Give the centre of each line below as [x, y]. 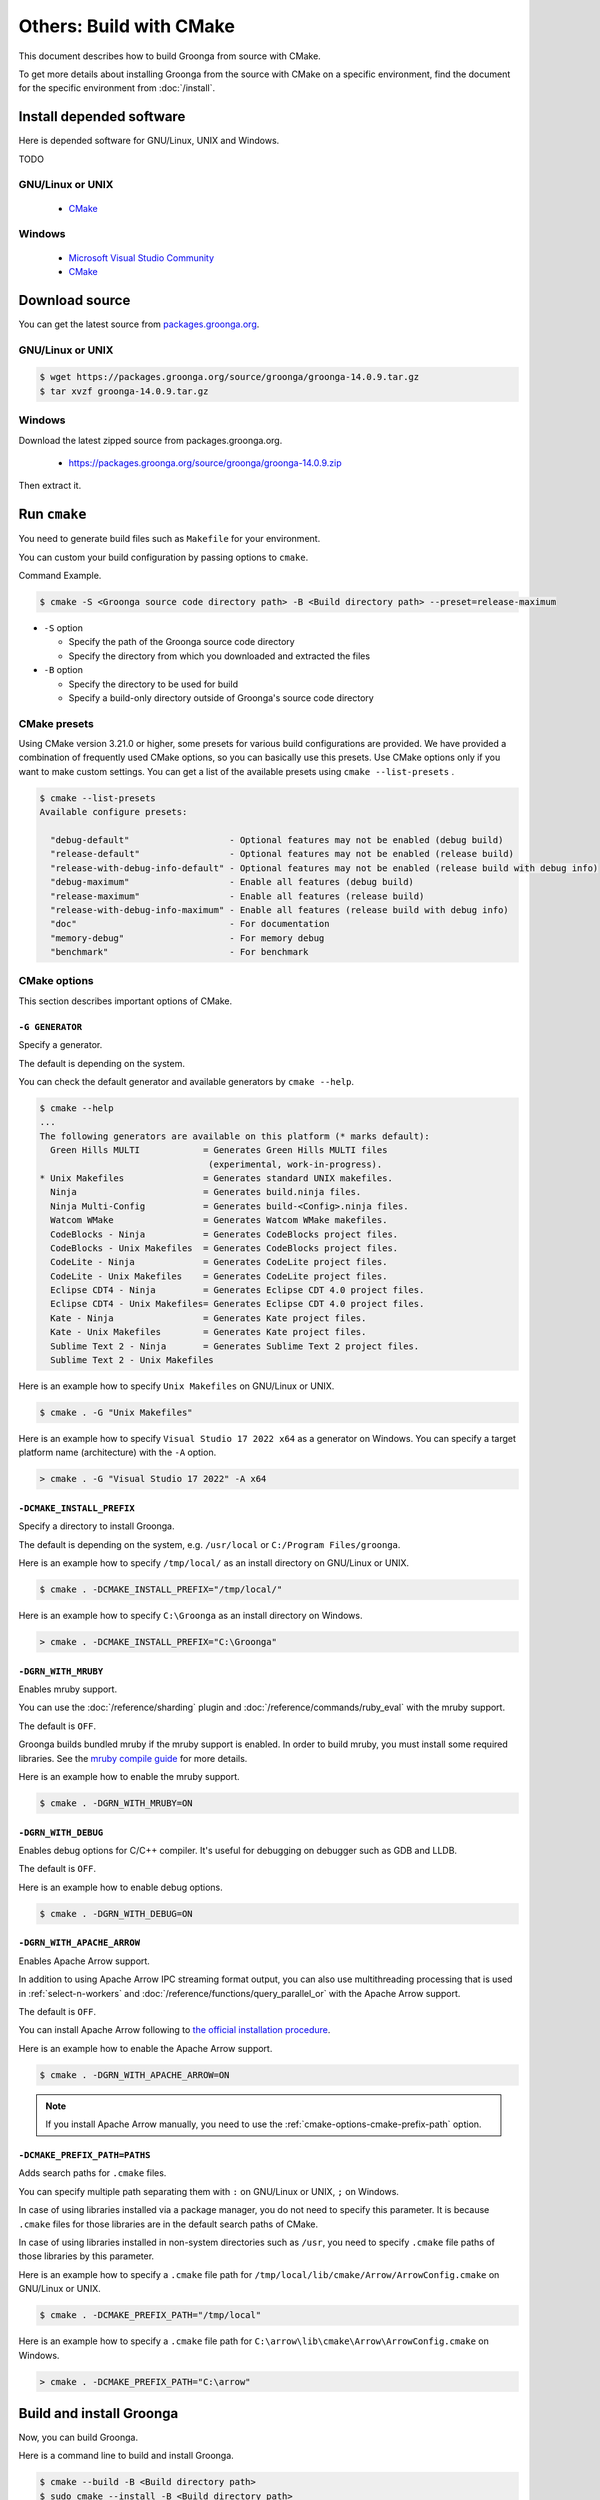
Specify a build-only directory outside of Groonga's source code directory [221, 697]
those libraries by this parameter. [86, 2256]
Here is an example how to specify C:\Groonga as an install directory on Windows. [190, 1616]
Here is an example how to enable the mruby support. [129, 1776]
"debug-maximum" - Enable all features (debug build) [232, 882]
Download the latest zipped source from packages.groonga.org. [150, 440]
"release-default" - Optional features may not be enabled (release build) [282, 854]
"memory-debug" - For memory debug [187, 938]
